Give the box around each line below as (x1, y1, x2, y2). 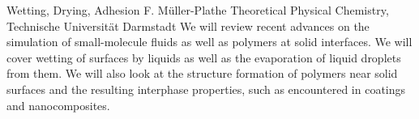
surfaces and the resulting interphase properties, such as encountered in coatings (6, 80, 406, 97)
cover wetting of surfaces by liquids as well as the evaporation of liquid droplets (6, 49, 401, 66)
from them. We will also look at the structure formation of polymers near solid (6, 65, 398, 82)
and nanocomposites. (6, 96, 110, 113)
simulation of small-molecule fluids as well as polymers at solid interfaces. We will (6, 33, 413, 50)
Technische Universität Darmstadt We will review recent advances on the (6, 17, 370, 34)
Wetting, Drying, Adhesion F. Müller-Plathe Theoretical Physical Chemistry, (6, 2, 389, 18)
